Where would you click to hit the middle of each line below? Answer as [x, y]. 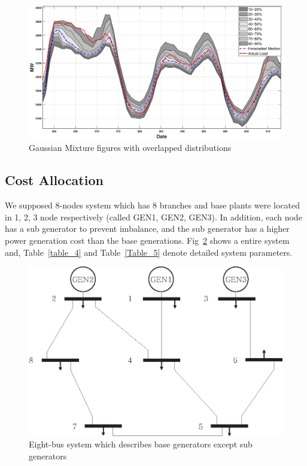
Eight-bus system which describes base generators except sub [141, 444]
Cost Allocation [54, 180]
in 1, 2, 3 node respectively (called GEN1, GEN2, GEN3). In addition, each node [153, 217]
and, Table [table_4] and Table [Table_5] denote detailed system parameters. [149, 252]
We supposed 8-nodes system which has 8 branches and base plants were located [153, 205]
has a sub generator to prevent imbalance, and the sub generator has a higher [147, 229]
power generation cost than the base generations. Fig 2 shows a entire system [147, 240]
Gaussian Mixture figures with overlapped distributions [130, 148]
